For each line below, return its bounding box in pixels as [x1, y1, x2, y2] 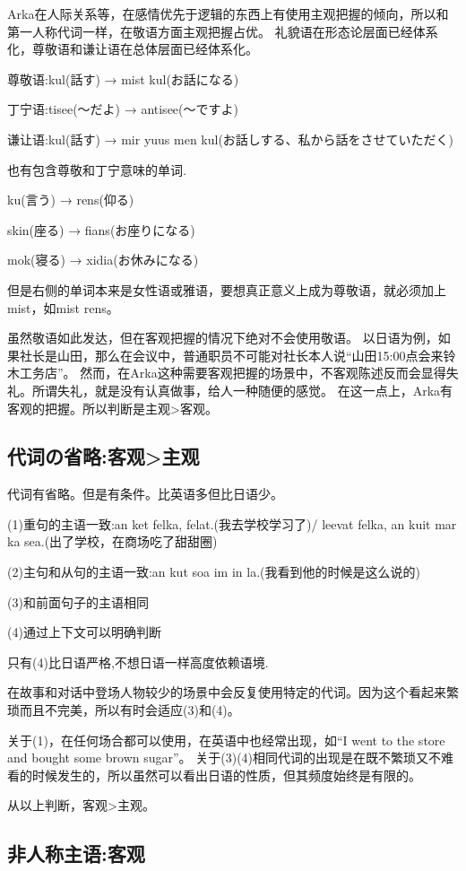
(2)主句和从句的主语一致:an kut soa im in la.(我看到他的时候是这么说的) [7, 562, 420, 581]
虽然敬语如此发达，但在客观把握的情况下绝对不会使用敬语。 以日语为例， [7, 328, 438, 347]
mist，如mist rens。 [7, 298, 119, 317]
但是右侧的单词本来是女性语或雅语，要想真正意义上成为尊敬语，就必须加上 [7, 280, 446, 299]
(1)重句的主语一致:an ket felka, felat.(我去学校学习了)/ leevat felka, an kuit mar [7, 514, 457, 533]
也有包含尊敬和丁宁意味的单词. [7, 160, 186, 179]
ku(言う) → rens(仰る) [7, 190, 134, 209]
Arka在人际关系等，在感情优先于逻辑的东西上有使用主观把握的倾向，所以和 [7, 4, 449, 22]
